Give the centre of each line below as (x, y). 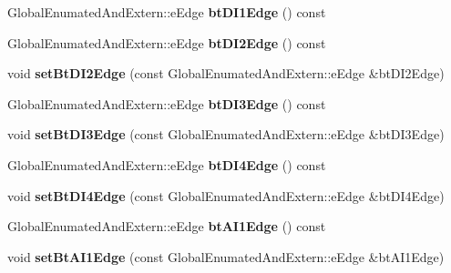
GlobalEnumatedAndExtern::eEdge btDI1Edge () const (167, 12)
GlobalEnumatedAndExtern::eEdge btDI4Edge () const (167, 164)
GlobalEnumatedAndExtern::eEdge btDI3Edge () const (167, 103)
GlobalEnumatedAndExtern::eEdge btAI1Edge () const (167, 226)
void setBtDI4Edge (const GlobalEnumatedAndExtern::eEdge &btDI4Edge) (226, 195)
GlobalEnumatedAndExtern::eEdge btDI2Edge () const (167, 42)
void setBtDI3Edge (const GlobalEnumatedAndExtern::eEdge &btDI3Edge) (226, 134)
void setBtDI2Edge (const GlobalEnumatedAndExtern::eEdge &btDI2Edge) (226, 73)
